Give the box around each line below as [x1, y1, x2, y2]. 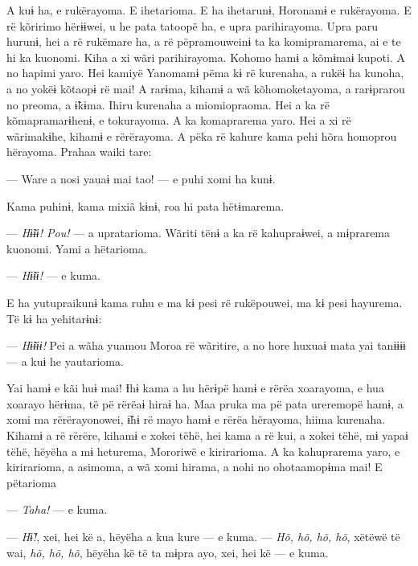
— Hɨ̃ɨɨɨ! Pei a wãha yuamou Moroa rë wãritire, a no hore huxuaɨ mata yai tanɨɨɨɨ [6, 337, 406, 354]
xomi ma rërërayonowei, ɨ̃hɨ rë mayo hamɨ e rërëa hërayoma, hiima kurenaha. [6, 411, 386, 428]
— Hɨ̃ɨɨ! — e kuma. [6, 267, 100, 284]
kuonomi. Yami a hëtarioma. [6, 240, 147, 256]
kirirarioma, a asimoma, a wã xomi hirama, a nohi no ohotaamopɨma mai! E [6, 458, 383, 475]
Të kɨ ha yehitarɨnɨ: [6, 310, 102, 326]
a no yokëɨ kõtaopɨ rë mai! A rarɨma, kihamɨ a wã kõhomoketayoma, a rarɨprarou [6, 80, 405, 96]
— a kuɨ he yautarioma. [6, 352, 124, 369]
